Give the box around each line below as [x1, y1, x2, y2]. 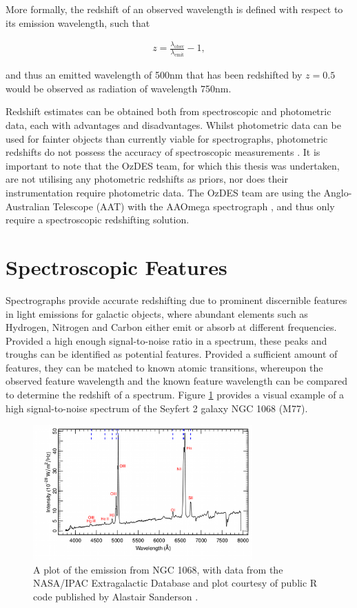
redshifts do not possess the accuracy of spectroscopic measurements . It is [6, 145, 320, 159]
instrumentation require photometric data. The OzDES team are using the [6, 185, 320, 200]
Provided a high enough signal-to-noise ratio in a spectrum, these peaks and [6, 333, 327, 347]
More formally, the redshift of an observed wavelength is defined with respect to [6, 2, 343, 16]
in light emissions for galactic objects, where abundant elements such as [6, 306, 308, 321]
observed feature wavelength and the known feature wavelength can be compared [6, 374, 348, 388]
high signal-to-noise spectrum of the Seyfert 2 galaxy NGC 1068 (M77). [6, 401, 308, 415]
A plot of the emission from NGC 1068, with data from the [33, 562, 283, 576]
